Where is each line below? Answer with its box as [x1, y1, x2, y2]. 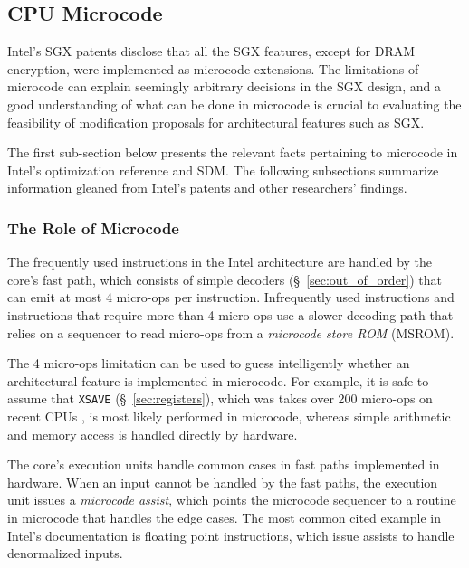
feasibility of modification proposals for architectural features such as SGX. [7, 112, 425, 131]
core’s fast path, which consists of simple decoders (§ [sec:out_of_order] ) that [7, 270, 443, 289]
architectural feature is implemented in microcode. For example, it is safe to [7, 371, 429, 390]
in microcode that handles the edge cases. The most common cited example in [7, 507, 441, 526]
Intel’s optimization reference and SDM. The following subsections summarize [7, 160, 439, 179]
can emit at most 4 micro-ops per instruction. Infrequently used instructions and [7, 288, 455, 307]
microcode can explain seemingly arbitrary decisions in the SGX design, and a [7, 77, 441, 96]
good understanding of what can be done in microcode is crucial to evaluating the [7, 94, 462, 113]
